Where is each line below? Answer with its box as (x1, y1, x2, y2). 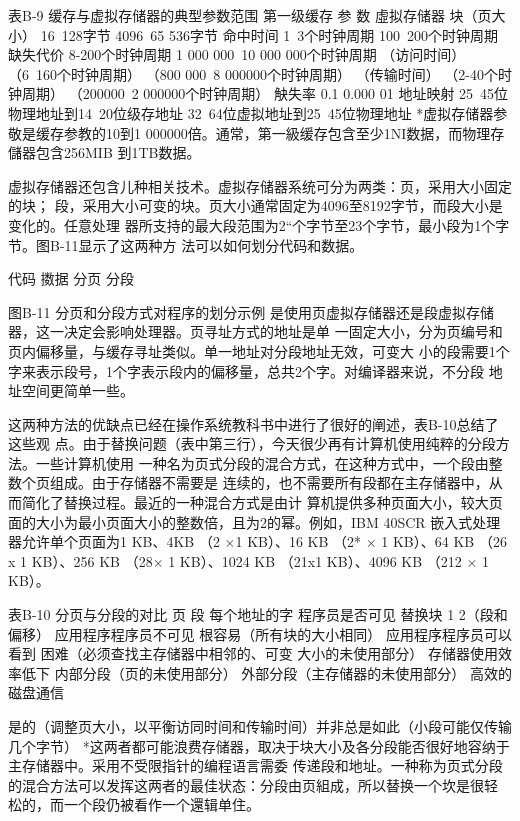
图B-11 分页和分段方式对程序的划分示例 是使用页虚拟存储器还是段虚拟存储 (8, 301, 494, 322)
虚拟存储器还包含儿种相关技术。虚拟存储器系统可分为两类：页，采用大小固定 (8, 175, 512, 196)
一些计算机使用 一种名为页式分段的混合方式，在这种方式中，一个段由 (35, 452, 489, 473)
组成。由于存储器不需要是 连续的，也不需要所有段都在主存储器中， (49, 472, 489, 493)
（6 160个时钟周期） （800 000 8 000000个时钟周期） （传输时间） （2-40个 (8, 63, 498, 84)
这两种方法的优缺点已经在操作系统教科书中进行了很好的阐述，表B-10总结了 (8, 413, 499, 434)
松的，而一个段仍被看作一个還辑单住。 (8, 794, 260, 815)
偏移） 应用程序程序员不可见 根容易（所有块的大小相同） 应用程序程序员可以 (8, 623, 512, 644)
